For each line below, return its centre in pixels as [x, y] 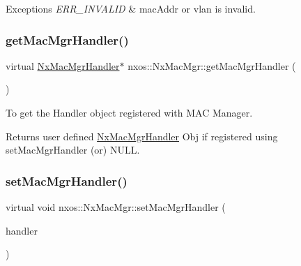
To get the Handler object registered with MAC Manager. [129, 112]
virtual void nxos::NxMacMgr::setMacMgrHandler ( [116, 207]
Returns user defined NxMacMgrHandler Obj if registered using [142, 136]
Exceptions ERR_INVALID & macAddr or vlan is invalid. [131, 8]
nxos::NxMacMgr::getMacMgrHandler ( [212, 65]
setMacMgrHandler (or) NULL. [73, 150]
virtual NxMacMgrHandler [63, 65]
